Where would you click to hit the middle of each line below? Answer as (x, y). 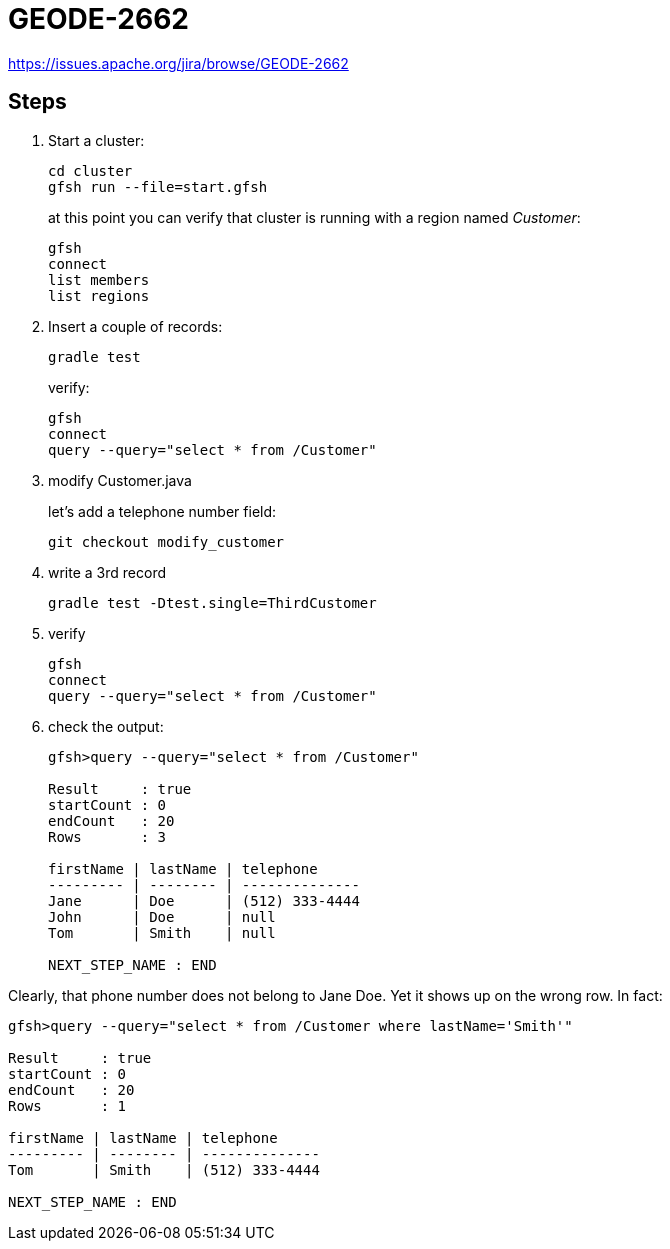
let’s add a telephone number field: (162, 511)
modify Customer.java (120, 480)
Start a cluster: (96, 140)
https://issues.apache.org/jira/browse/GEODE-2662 (178, 63)
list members (99, 279)
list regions (99, 295)
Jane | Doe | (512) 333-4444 (204, 900)
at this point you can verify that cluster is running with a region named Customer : (314, 217)
